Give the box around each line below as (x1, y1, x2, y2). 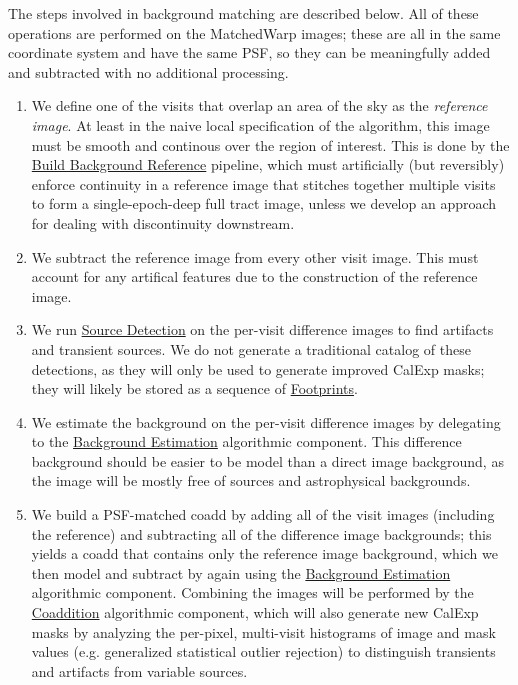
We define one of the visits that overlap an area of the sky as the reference (31, 95, 488, 116)
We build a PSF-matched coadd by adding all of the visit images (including (31, 504, 495, 525)
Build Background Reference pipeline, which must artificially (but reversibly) (31, 154, 505, 175)
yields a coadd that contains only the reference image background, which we (31, 543, 498, 564)
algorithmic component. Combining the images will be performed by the (31, 582, 474, 603)
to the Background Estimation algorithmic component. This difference (31, 431, 462, 452)
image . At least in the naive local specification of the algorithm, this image (31, 114, 490, 135)
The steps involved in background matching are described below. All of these (8, 3, 479, 23)
